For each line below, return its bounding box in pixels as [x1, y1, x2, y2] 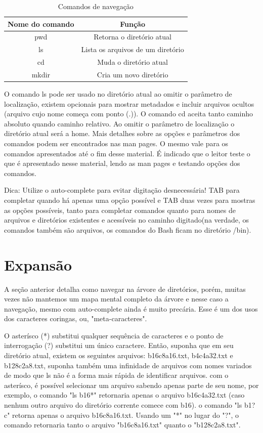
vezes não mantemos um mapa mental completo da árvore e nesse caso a [4, 293, 229, 304]
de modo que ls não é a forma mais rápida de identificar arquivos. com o [4, 370, 229, 380]
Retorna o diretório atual [94, 31, 171, 42]
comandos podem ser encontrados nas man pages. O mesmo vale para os [4, 138, 229, 149]
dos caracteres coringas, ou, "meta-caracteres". [4, 313, 147, 324]
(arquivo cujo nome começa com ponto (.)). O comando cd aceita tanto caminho [4, 108, 253, 119]
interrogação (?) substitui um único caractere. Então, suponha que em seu [4, 340, 234, 351]
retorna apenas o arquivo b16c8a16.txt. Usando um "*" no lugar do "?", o [12, 409, 239, 420]
